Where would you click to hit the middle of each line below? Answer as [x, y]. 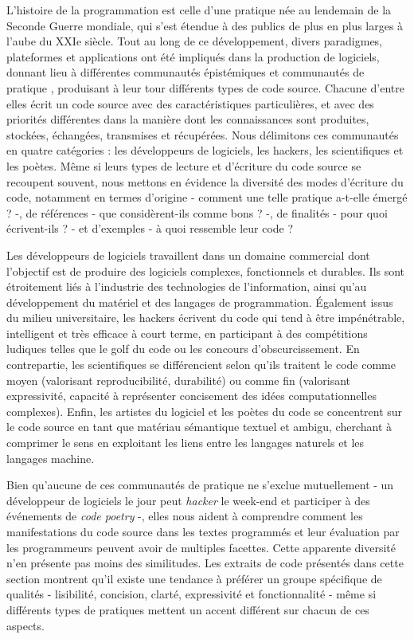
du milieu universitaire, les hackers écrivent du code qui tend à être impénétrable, [206, 318]
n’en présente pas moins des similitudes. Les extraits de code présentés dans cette [205, 563]
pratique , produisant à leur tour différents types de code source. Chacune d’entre [205, 87]
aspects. [25, 625]
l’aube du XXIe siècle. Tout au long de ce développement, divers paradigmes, [195, 41]
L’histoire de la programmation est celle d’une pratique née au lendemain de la [199, 10]
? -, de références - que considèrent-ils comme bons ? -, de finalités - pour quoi [197, 212]
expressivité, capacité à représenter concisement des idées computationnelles [191, 396]
